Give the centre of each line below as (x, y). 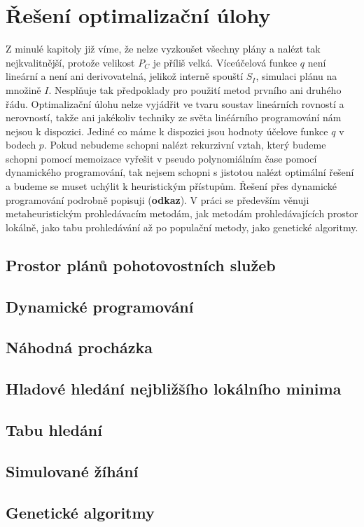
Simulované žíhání (72, 471)
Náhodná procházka (79, 347)
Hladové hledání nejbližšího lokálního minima (174, 389)
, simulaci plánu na (296, 76)
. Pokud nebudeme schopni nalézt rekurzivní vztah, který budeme (185, 145)
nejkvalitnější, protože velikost (70, 62)
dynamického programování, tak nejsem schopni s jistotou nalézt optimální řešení (180, 172)
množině (23, 89)
